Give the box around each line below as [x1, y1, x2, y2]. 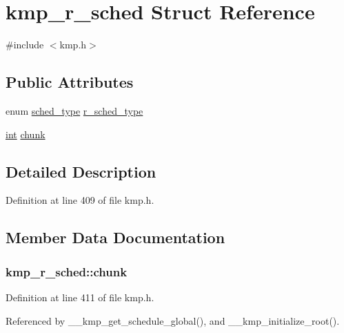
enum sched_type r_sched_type [6, 103, 143, 117]
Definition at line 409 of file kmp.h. [6, 193, 154, 207]
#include [6, 37, 44, 52]
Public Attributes [6, 71, 134, 93]
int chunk [6, 126, 45, 141]
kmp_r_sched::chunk [6, 263, 128, 280]
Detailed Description [6, 160, 156, 182]
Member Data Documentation [6, 227, 225, 248]
